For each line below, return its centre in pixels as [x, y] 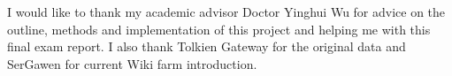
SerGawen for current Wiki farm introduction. [132, 63]
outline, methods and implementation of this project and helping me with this [219, 29]
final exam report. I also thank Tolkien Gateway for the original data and [207, 46]
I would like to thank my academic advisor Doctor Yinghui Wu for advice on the [226, 11]
